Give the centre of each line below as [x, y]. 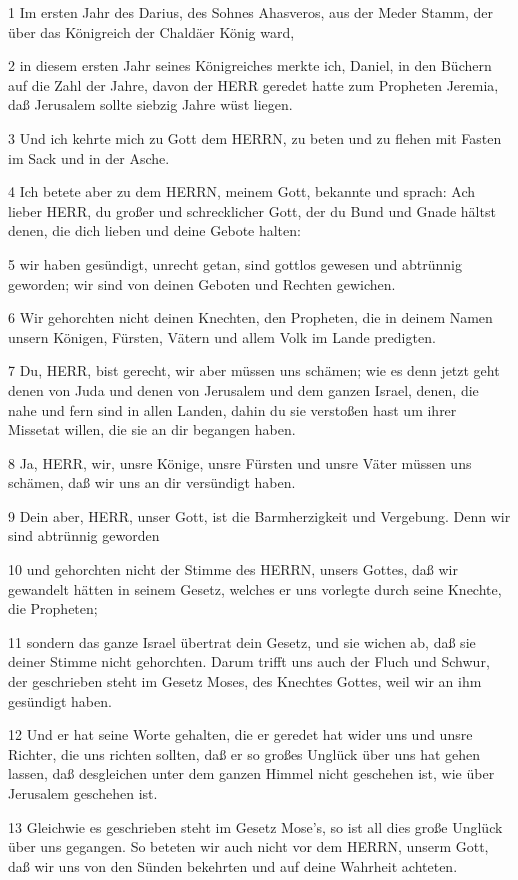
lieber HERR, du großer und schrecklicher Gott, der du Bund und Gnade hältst [252, 210]
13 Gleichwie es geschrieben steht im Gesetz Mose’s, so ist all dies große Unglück [255, 826]
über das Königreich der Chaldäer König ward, [151, 31]
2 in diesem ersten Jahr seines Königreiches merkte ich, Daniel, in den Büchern [250, 65]
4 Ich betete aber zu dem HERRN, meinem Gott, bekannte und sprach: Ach [242, 191]
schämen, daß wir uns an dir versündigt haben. [152, 482]
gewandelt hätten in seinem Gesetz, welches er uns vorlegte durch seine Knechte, [255, 588]
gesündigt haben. [60, 700]
